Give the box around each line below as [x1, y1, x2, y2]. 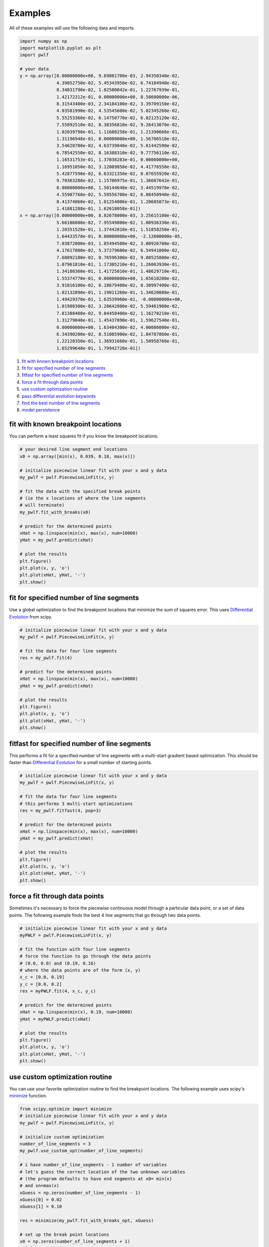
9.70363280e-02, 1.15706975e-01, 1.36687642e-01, [56, 178, 180, 184]
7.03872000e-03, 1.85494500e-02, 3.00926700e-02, [56, 240, 180, 246]
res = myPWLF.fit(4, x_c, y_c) [19, 988, 97, 994]
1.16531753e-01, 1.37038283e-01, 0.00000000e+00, [56, 157, 180, 163]
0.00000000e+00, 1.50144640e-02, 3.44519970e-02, [56, 185, 180, 191]
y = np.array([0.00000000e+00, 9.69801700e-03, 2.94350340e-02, [19, 73, 180, 79]
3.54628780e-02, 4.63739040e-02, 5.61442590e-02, [56, 143, 180, 149]
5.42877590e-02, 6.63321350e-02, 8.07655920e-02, [56, 171, 180, 177]
